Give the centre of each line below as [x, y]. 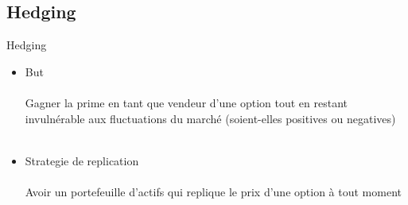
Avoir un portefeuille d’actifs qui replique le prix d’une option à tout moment [213, 191]
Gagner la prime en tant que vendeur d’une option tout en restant [186, 102]
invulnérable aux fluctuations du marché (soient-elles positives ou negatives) [210, 118]
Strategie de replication [82, 160]
